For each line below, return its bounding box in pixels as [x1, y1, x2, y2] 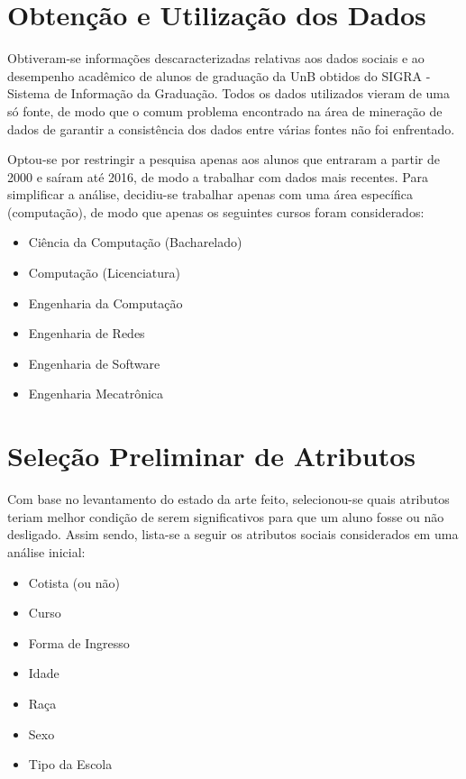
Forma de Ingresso [28, 633, 130, 652]
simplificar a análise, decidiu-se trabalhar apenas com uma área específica [7, 185, 414, 204]
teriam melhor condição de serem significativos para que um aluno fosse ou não [7, 507, 444, 526]
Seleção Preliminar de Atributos [7, 437, 416, 474]
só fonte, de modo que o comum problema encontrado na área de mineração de [7, 101, 443, 120]
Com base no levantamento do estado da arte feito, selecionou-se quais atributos [7, 490, 450, 509]
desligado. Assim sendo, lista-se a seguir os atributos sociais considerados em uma [7, 525, 459, 544]
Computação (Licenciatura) [28, 263, 181, 282]
